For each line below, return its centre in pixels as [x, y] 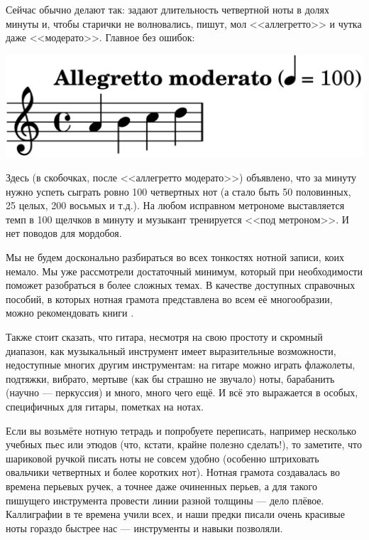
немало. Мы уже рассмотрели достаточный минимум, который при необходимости [184, 271]
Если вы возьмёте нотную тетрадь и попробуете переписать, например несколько [181, 430]
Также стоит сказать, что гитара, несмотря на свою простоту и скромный [164, 337]
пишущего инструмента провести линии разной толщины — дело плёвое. [165, 500]
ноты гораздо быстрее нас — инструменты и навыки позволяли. [144, 528]
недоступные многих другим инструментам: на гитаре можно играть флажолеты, [181, 365]
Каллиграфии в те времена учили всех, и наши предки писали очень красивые [175, 514]
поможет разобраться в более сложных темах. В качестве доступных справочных [181, 285]
